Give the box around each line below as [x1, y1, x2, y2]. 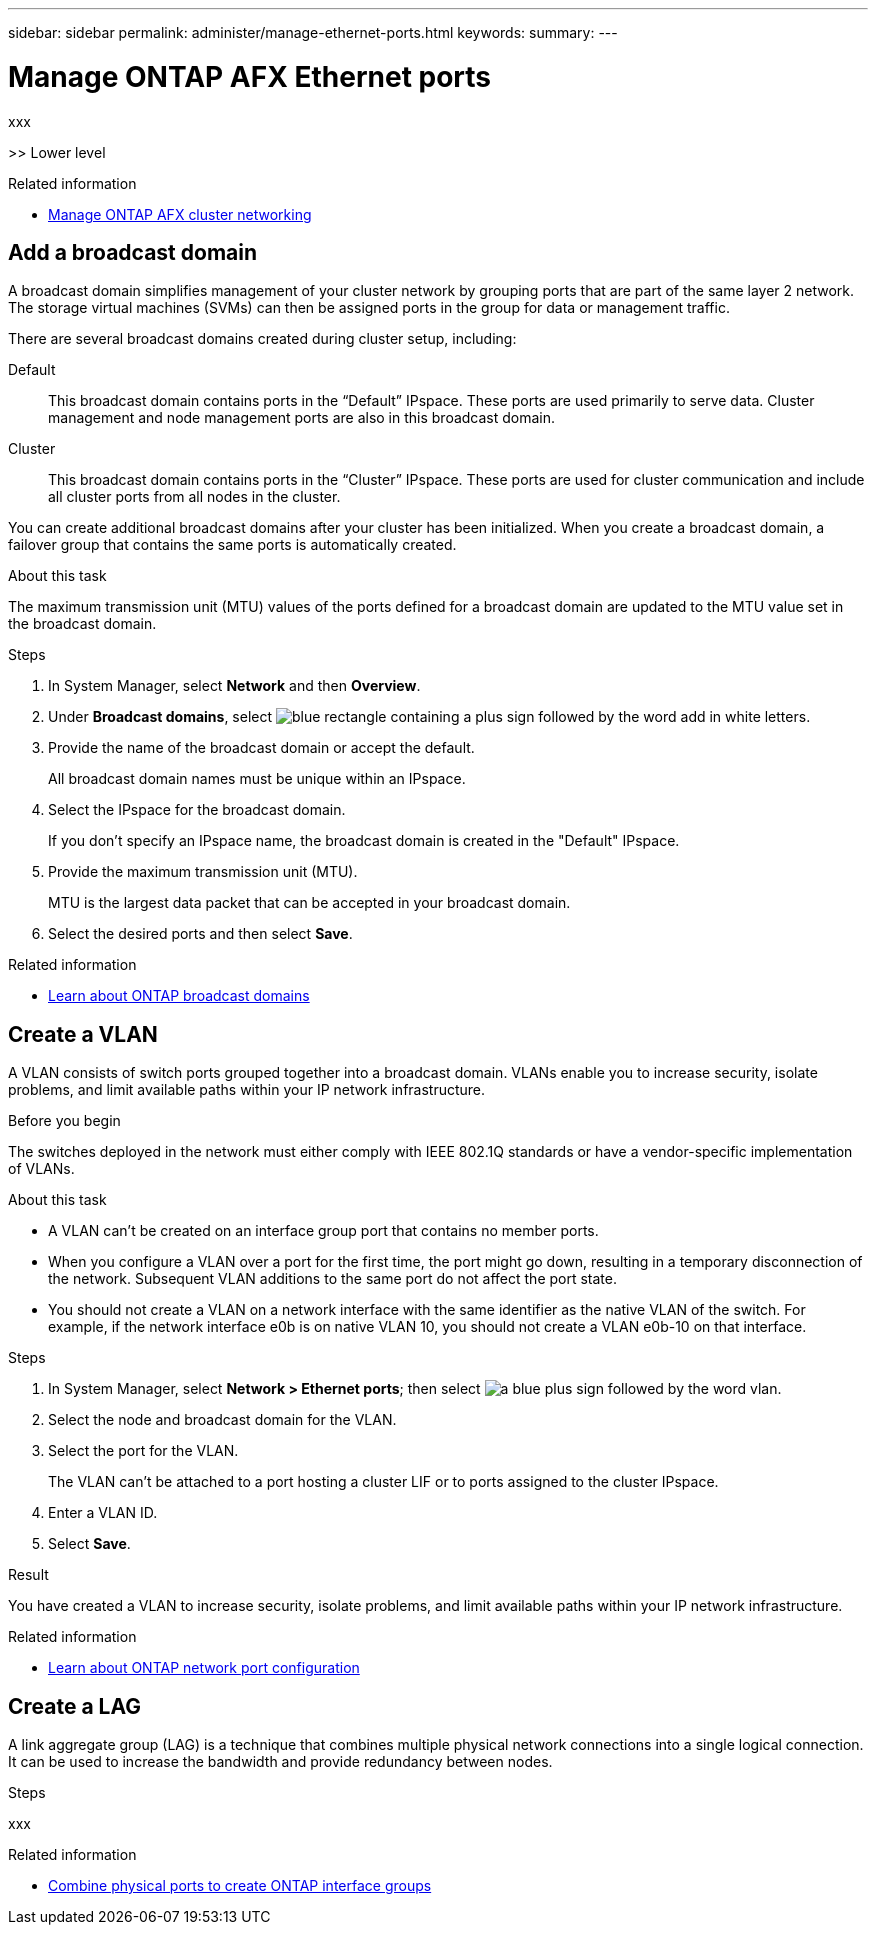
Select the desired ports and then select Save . [48, 925, 353, 943]
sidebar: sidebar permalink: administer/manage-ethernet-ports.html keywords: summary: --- [8, 24, 618, 41]
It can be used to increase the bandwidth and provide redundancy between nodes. [8, 1753, 553, 1771]
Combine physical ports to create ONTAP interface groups [48, 1877, 432, 1895]
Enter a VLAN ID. [48, 1504, 158, 1522]
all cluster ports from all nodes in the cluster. [48, 488, 341, 506]
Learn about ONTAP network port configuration [48, 1659, 360, 1677]
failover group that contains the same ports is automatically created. [8, 536, 457, 554]
